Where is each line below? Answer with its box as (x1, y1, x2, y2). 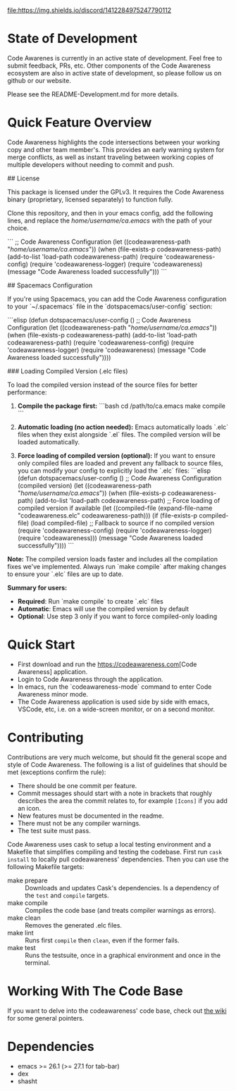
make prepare (7, 876, 48, 885)
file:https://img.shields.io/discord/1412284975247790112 (7, 6, 172, 14)
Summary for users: (7, 583, 68, 592)
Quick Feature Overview (7, 115, 152, 131)
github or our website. (7, 76, 72, 85)
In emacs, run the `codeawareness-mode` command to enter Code (17, 682, 212, 691)
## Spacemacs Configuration (7, 281, 93, 289)
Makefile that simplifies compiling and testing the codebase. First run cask (7, 847, 222, 856)
